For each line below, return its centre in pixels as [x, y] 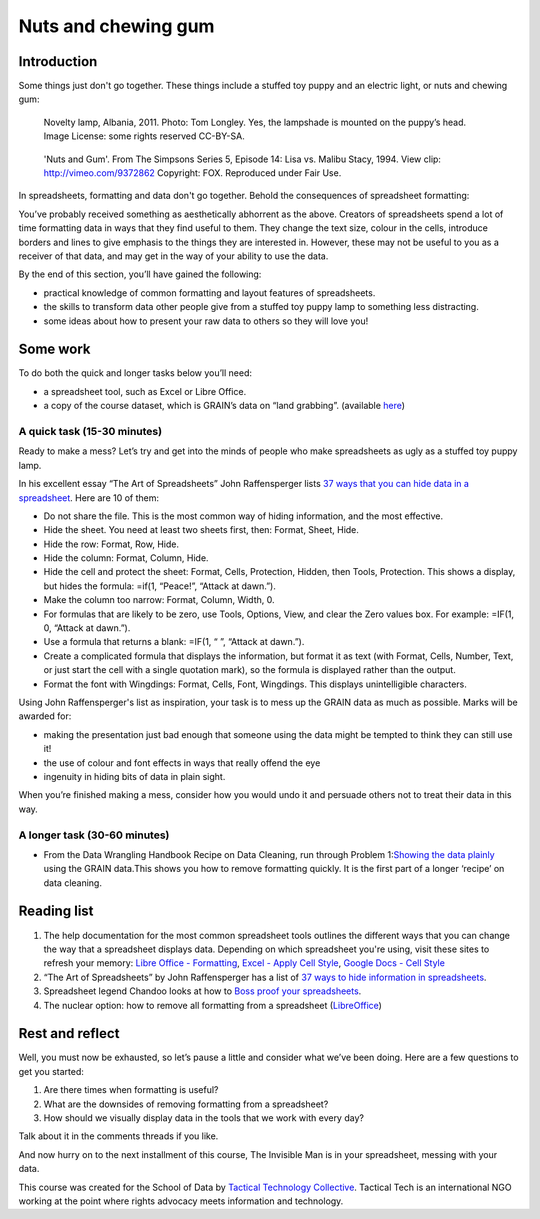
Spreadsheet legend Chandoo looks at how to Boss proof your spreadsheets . [202, 991]
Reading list [56, 911]
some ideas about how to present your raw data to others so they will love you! [206, 321]
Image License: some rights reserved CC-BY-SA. [144, 136]
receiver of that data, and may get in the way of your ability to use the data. [173, 256]
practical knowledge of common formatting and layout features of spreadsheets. [209, 292]
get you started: [51, 1071]
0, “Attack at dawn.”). [87, 628]
